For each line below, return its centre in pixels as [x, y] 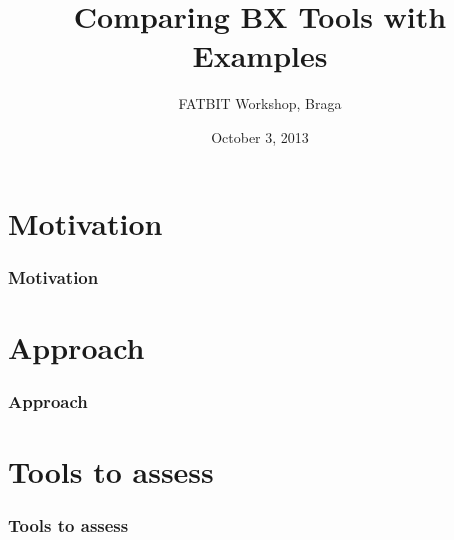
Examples [260, 55]
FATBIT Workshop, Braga [260, 103]
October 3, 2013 [260, 136]
